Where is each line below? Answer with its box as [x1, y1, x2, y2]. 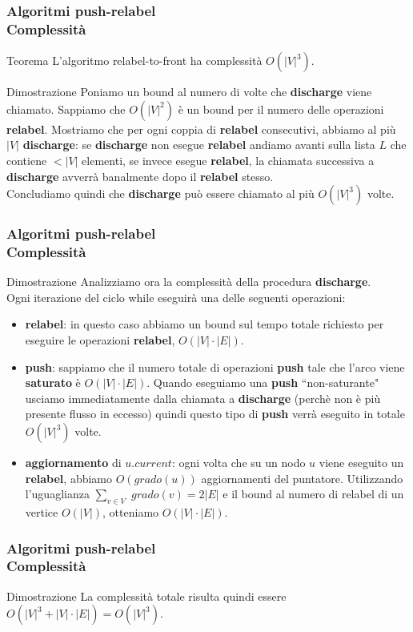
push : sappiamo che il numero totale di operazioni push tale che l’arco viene [25, 358, 405, 375]
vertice [25, 503, 58, 520]
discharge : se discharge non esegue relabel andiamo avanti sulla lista [22, 136, 375, 153]
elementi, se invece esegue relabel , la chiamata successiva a [82, 151, 375, 168]
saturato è [25, 374, 81, 391]
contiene [6, 151, 47, 168]
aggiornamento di [25, 454, 122, 470]
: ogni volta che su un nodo [171, 454, 306, 470]
